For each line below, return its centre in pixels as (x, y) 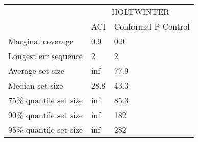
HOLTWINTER (140, 11)
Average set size (36, 70)
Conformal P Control (152, 26)
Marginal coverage (41, 41)
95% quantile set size (46, 130)
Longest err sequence (46, 56)
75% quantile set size (46, 100)
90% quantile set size (46, 115)
